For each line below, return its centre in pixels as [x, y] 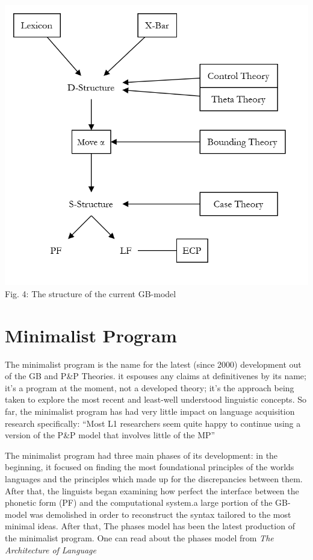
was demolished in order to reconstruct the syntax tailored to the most [160, 514]
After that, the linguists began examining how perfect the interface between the [152, 490]
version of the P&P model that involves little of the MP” [110, 435]
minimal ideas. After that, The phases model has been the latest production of [150, 526]
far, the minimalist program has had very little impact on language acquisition [150, 411]
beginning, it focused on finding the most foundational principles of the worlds [150, 467]
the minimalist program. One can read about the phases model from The [139, 537]
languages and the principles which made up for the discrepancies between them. [154, 478]
